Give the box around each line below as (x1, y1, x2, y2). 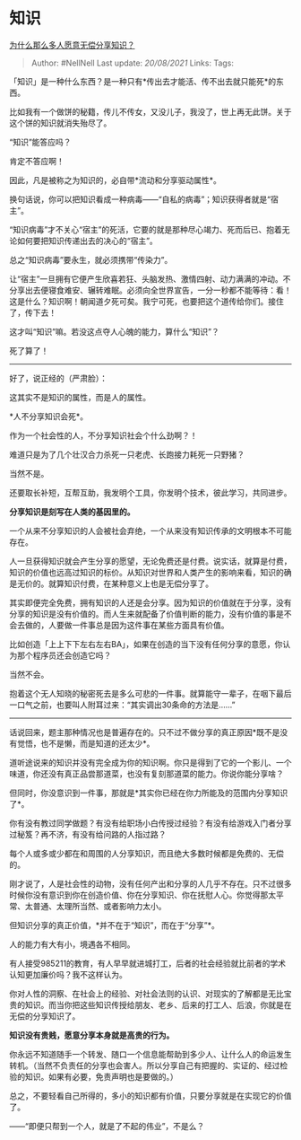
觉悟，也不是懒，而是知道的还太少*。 (16, 738, 155, 749)
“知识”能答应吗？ (9, 136, 72, 147)
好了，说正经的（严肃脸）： (9, 373, 107, 383)
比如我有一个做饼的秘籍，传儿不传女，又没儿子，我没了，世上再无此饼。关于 (9, 106, 292, 117)
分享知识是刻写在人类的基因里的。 (9, 506, 135, 517)
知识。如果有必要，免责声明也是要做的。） (24, 1071, 178, 1082)
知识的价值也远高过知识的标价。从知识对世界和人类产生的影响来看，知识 (9, 566, 276, 577)
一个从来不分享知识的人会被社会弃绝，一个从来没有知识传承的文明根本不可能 (9, 525, 292, 536)
